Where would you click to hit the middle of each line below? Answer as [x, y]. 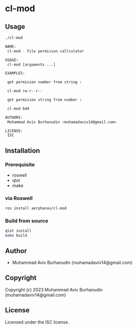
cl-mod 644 [18, 109]
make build [16, 236]
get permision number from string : [45, 82]
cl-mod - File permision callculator [46, 51]
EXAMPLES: [15, 73]
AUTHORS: [14, 117]
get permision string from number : [45, 100]
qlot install [18, 231]
